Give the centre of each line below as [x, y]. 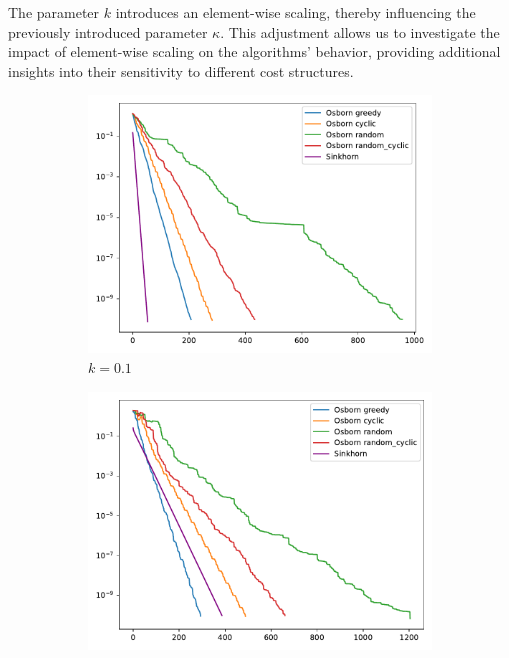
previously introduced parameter [108, 31]
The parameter [54, 12]
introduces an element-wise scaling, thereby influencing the [295, 12]
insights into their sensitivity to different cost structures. [181, 70]
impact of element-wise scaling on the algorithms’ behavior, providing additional [254, 51]
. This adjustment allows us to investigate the [360, 31]
